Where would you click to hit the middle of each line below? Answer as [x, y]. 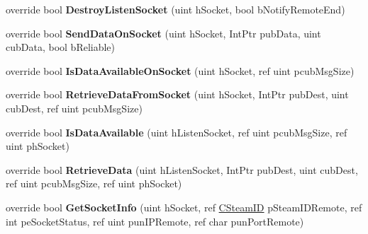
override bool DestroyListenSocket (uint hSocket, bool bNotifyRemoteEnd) [175, 9]
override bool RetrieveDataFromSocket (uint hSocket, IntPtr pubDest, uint [177, 94]
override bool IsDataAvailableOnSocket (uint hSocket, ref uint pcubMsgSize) [180, 70]
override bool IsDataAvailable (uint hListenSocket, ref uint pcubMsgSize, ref [177, 132]
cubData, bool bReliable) [61, 47]
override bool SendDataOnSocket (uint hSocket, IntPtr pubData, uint [163, 33]
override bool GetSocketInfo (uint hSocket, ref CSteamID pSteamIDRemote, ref [184, 207]
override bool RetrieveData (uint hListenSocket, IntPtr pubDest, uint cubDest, [182, 169]
